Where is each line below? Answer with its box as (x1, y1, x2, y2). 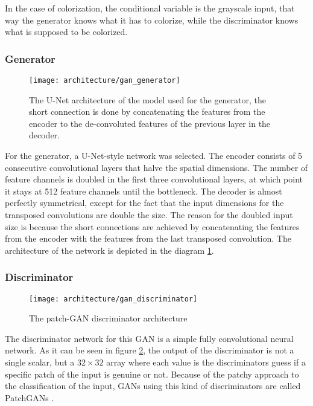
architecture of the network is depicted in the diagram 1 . (5, 243, 214, 256)
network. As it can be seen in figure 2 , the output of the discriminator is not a (5, 344, 294, 356)
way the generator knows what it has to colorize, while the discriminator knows (5, 13, 299, 26)
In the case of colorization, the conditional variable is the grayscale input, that (5, 2, 295, 14)
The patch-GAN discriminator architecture (29, 312, 188, 324)
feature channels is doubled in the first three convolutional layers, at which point (5, 173, 303, 185)
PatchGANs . (5, 391, 54, 404)
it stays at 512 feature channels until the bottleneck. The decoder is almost (5, 184, 282, 197)
